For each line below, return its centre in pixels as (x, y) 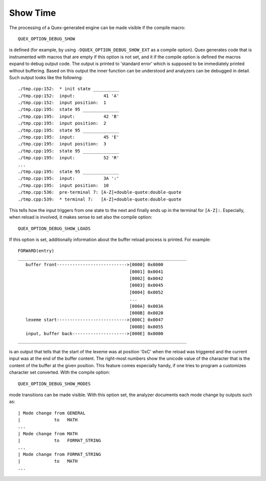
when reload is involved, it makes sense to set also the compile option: (81, 217)
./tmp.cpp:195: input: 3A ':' (68, 178)
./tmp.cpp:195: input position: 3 (62, 144)
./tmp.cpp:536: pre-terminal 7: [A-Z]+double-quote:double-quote (100, 192)
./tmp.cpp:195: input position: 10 (64, 185)
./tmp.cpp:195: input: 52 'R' (68, 158)
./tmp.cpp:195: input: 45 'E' (68, 137)
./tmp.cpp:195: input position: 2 (62, 123)
